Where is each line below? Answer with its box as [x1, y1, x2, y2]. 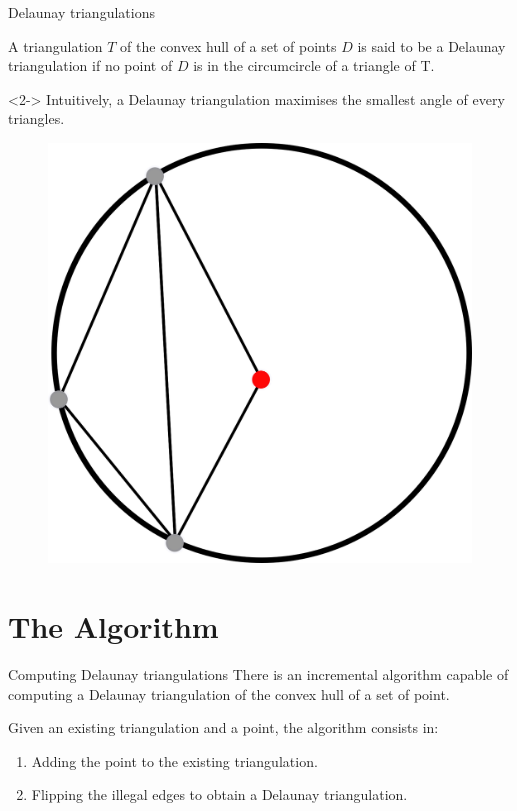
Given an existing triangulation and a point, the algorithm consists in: [8, 717, 439, 738]
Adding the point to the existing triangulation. [31, 750, 318, 771]
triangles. [8, 108, 65, 129]
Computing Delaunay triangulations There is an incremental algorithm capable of [8, 663, 509, 684]
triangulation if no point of [8, 55, 173, 76]
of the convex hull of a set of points [120, 35, 337, 56]
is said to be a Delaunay [357, 35, 506, 56]
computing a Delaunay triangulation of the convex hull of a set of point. [8, 683, 450, 704]
